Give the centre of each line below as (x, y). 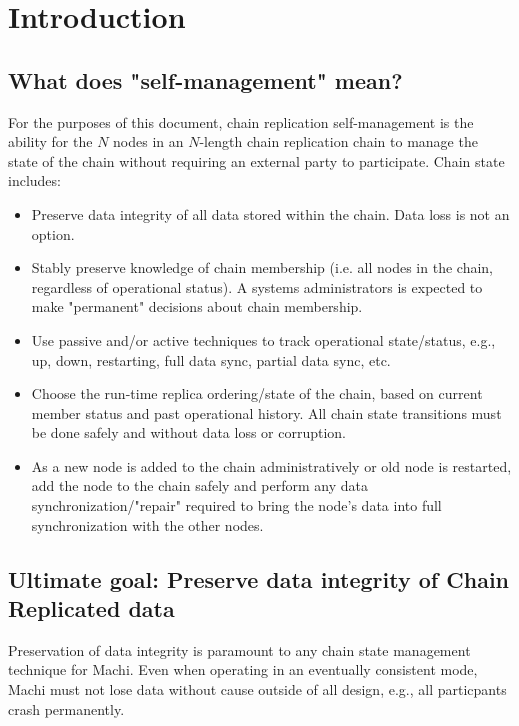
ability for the (50, 141)
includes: (34, 180)
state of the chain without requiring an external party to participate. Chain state (256, 160)
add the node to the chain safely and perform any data (199, 485)
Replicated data (91, 608)
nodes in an (148, 141)
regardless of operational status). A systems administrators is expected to (257, 286)
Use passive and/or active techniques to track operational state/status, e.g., (263, 339)
